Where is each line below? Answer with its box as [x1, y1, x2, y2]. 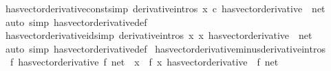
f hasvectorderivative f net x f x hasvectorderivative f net [10, 55, 279, 69]
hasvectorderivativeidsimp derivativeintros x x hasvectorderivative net [5, 28, 312, 42]
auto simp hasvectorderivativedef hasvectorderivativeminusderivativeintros [5, 41, 325, 55]
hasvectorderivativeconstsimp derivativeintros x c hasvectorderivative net [5, 1, 325, 15]
